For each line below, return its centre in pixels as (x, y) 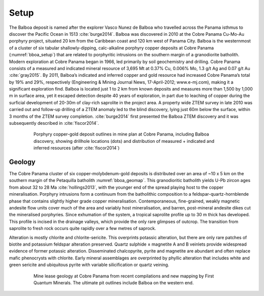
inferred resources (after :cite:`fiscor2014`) (77, 148)
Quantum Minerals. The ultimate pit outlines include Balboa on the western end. (114, 283)
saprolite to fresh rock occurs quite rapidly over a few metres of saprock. (83, 228)
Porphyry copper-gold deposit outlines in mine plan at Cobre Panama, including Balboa (121, 134)
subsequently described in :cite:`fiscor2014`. (54, 123)
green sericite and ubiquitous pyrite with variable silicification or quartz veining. (89, 265)
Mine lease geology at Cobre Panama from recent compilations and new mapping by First (124, 276)
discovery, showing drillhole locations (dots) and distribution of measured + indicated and (124, 141)
